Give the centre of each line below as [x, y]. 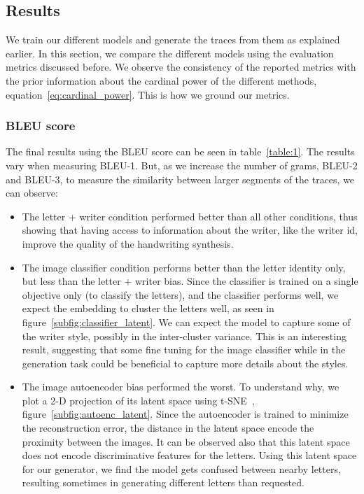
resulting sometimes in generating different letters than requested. [163, 482]
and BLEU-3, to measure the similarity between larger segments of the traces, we [180, 179]
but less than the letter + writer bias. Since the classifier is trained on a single [190, 281]
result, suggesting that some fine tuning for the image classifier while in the [184, 350]
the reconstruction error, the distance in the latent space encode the [168, 428]
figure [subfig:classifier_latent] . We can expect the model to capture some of [186, 322]
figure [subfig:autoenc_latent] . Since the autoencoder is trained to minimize [185, 414]
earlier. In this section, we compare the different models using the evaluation [170, 53]
